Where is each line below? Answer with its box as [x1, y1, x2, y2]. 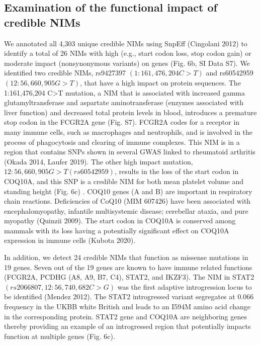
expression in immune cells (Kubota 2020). [4, 235, 136, 245]
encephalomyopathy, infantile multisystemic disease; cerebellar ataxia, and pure [4, 205, 248, 216]
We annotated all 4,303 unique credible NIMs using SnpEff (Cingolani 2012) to [4, 38, 247, 48]
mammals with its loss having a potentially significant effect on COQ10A [4, 225, 229, 235]
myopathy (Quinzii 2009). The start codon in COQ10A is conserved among [4, 215, 236, 226]
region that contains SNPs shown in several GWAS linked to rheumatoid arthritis [4, 146, 255, 157]
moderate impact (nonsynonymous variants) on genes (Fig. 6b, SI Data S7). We [4, 57, 250, 68]
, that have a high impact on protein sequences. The [80, 77, 241, 88]
